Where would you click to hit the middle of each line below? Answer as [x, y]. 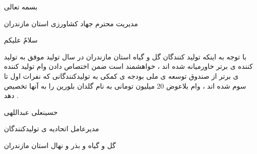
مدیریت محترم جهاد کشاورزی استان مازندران [71, 23]
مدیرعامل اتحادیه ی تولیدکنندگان [52, 128]
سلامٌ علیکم [21, 40]
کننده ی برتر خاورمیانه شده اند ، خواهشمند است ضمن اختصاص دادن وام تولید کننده [128, 66]
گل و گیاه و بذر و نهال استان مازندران [60, 145]
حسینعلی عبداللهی [31, 112]
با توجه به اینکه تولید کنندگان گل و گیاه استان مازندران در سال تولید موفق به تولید [125, 56]
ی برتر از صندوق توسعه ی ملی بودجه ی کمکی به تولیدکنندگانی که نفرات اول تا [121, 76]
